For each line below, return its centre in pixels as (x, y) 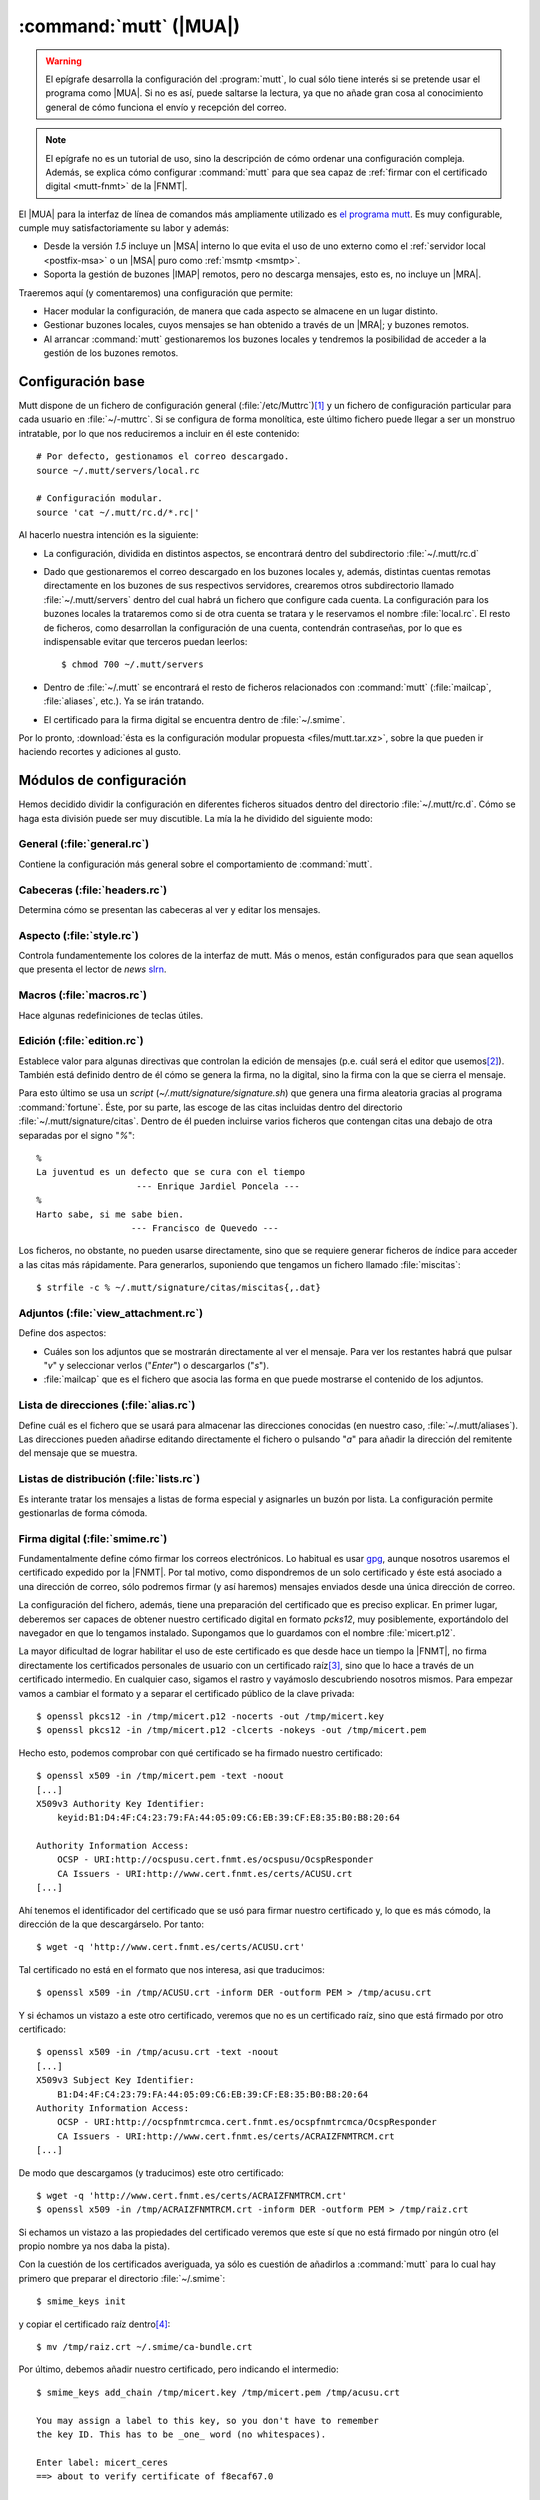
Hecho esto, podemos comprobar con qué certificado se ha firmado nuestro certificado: (201, 1752)
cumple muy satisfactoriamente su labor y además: (124, 228)
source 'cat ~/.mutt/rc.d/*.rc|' (118, 512)
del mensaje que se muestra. (78, 1453)
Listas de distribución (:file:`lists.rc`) (109, 1479)
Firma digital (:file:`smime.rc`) (93, 1538)
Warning (63, 61)
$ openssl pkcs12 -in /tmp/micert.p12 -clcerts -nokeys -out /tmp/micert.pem (231, 1730)
